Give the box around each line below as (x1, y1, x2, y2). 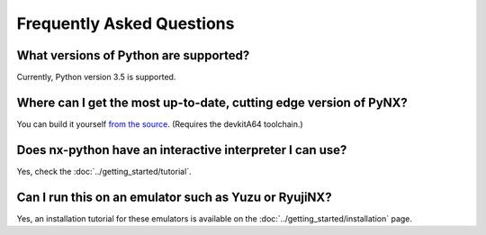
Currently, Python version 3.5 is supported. (16, 72, 176, 83)
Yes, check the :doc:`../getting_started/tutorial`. (16, 166, 193, 176)
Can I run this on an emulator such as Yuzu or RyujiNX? (16, 189, 332, 204)
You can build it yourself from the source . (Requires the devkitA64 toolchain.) (16, 118, 303, 130)
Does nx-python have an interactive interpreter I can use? (16, 142, 347, 158)
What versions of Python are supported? (16, 48, 250, 63)
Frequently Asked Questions (16, 14, 235, 33)
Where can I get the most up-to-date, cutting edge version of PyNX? (16, 95, 409, 110)
